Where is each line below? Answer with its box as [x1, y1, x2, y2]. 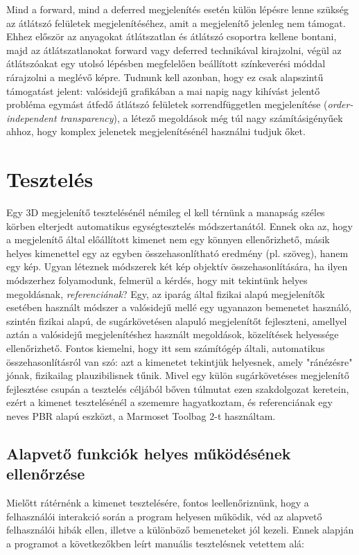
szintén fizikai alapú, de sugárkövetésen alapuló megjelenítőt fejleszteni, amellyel [6, 313, 347, 328]
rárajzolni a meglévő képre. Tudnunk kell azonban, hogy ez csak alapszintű [6, 69, 324, 84]
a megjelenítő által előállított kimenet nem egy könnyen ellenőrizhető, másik [6, 232, 330, 247]
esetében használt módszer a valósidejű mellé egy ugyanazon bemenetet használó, [6, 300, 352, 315]
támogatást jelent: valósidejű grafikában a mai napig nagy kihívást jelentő [6, 83, 320, 98]
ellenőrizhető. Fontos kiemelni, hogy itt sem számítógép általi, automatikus [6, 341, 325, 355]
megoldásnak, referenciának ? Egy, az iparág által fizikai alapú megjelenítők [6, 286, 325, 301]
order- [327, 97, 353, 112]
